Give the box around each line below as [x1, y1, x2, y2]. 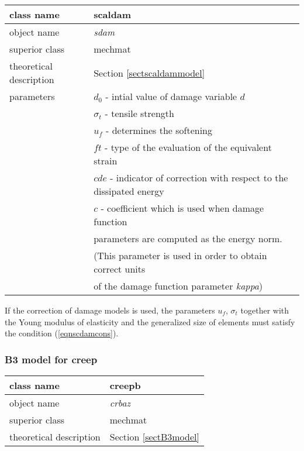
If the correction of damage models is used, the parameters [5, 304, 215, 316]
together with [240, 304, 289, 316]
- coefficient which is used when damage [101, 201, 264, 215]
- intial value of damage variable [105, 89, 237, 103]
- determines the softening [105, 123, 212, 137]
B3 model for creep [5, 352, 98, 366]
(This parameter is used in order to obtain [94, 249, 267, 262]
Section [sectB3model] [109, 430, 199, 443]
